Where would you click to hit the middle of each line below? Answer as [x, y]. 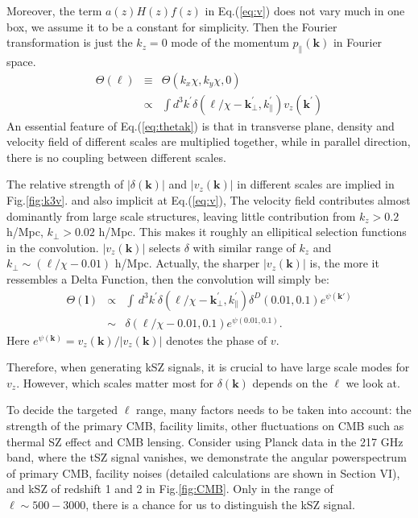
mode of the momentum [230, 42]
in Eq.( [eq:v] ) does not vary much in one [305, 10]
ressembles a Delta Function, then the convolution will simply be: [168, 278]
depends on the [290, 382]
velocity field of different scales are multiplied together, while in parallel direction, [209, 141]
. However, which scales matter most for [115, 382]
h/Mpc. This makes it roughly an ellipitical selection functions [252, 232]
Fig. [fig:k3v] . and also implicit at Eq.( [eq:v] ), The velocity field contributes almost [209, 200]
